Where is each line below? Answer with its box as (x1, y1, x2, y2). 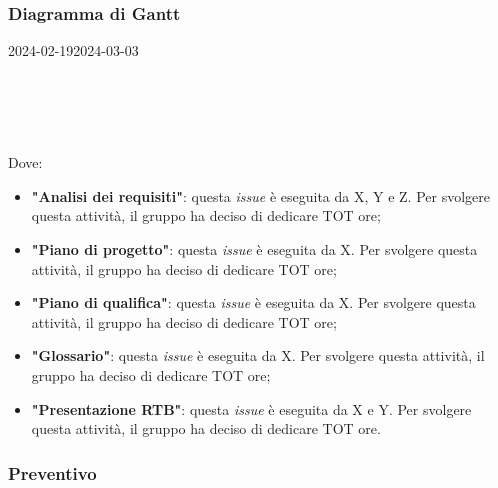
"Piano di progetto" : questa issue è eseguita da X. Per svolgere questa (31, 238, 478, 259)
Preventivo (8, 460, 97, 485)
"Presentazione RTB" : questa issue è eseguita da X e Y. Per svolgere (31, 398, 472, 419)
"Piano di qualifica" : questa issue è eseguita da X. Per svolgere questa (31, 292, 476, 313)
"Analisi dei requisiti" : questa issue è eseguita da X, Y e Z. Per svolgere (31, 185, 491, 206)
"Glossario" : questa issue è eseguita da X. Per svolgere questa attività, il (31, 345, 485, 366)
